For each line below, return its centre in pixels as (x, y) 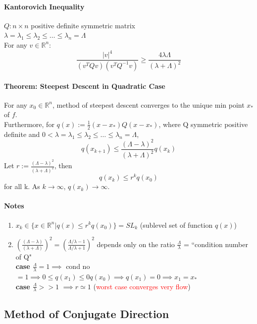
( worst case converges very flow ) (142, 286)
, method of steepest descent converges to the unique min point (149, 104)
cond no (78, 266)
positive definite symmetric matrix (83, 25)
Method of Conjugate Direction (87, 313)
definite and (22, 134)
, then (63, 165)
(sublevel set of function (176, 225)
